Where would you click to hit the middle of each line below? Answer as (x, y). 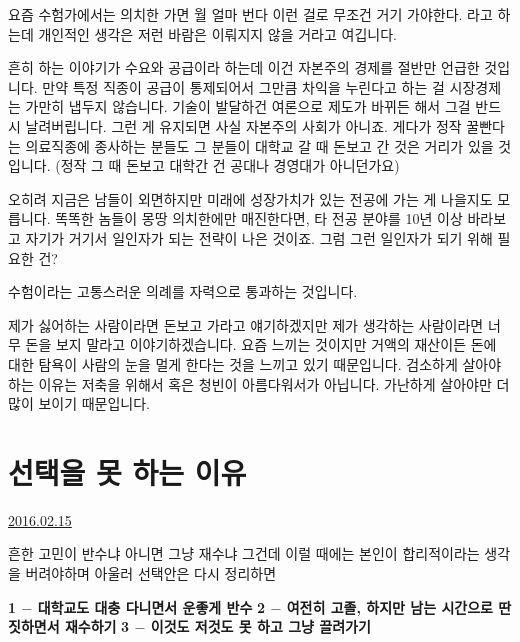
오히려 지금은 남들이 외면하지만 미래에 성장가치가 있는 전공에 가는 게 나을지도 (250, 198)
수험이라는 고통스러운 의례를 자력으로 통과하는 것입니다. (183, 291)
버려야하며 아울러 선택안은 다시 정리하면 (151, 573)
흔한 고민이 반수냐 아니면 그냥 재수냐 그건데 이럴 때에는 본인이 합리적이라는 (244, 553)
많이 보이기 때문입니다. (79, 403)
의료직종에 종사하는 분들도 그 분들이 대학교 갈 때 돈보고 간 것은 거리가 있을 (259, 145)
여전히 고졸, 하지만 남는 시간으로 (389, 606)
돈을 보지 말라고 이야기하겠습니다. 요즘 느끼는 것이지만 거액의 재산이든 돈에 (261, 344)
